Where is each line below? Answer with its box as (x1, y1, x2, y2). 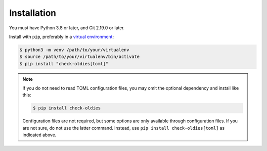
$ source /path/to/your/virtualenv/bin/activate (19, 54, 140, 59)
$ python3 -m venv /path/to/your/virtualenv (19, 47, 130, 52)
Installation (9, 7, 56, 18)
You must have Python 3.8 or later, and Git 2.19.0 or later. (9, 25, 125, 31)
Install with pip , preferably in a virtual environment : (9, 34, 114, 40)
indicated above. (22, 132, 57, 138)
